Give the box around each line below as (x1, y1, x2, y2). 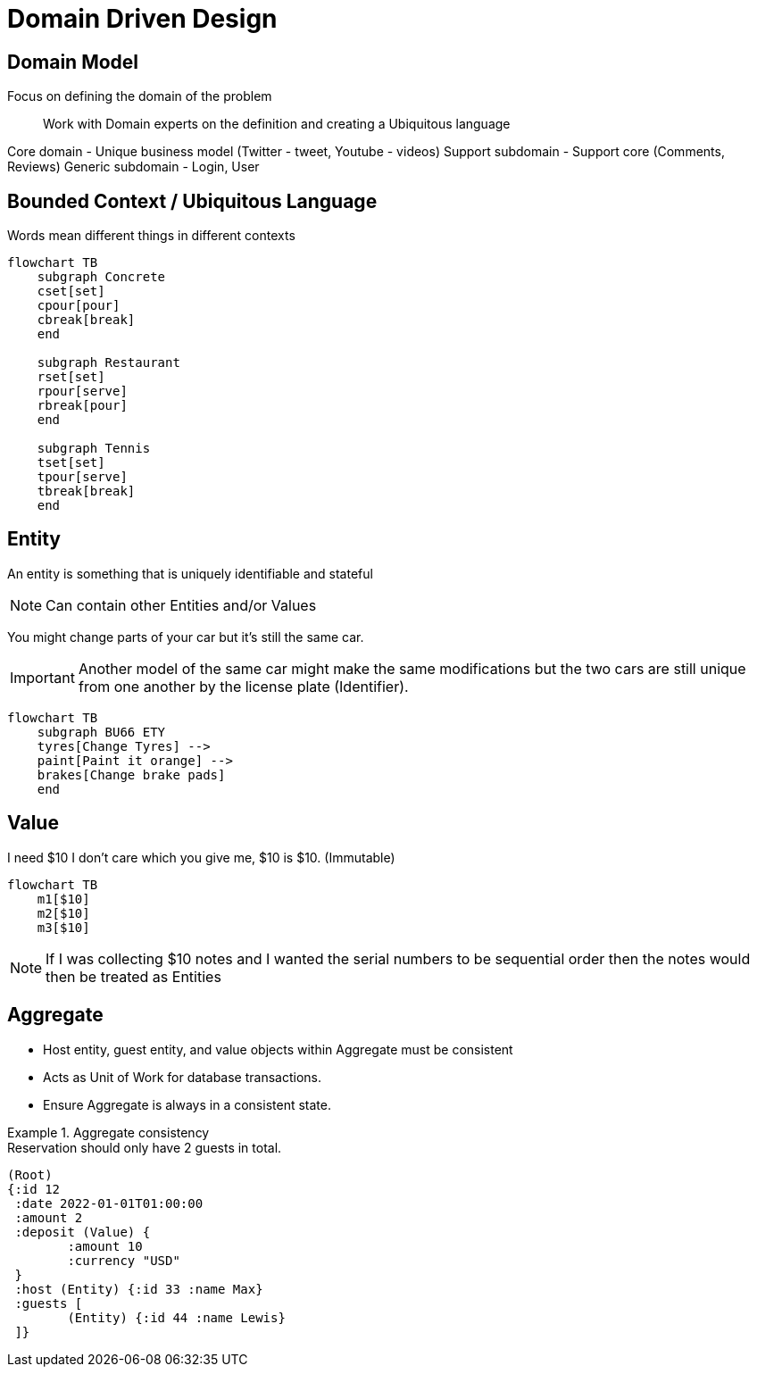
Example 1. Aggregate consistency (7, 1124, 210, 1140)
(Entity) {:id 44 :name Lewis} (67, 1310, 286, 1325)
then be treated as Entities (46, 967, 221, 986)
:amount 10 (67, 1238, 143, 1253)
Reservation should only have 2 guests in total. (7, 1139, 282, 1155)
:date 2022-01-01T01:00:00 (14, 1195, 204, 1211)
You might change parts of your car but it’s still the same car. (7, 629, 364, 645)
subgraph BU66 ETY (37, 724, 166, 739)
